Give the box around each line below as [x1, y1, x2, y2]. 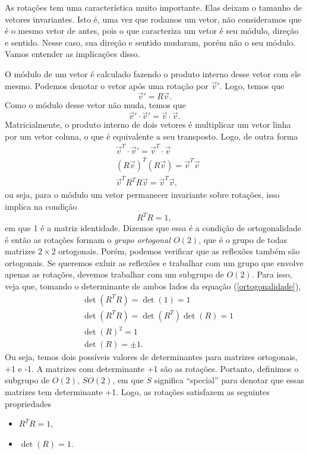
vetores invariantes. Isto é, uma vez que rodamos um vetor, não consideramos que [5, 12, 302, 25]
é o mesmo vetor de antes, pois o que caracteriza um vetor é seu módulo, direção [5, 24, 299, 37]
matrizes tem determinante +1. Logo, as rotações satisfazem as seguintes [5, 386, 270, 398]
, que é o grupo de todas [198, 233, 288, 245]
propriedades [5, 397, 51, 409]
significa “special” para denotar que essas [154, 374, 304, 386]
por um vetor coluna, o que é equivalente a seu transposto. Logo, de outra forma [5, 130, 298, 142]
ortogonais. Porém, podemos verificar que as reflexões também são [58, 245, 300, 257]
